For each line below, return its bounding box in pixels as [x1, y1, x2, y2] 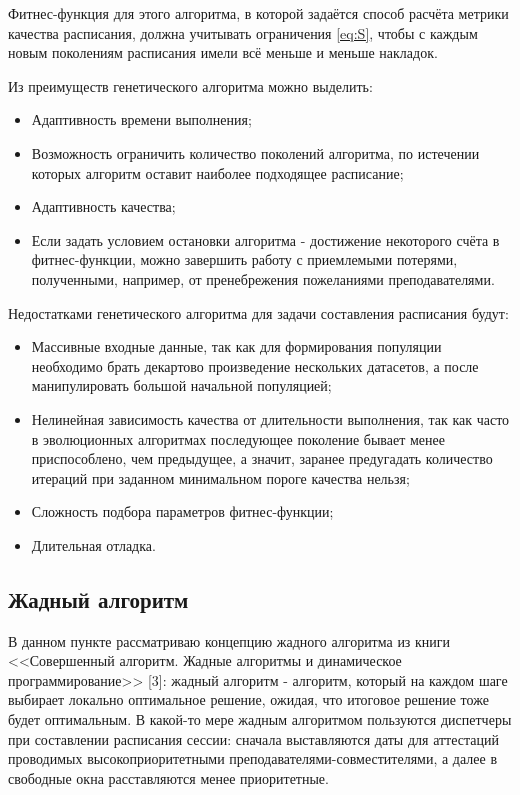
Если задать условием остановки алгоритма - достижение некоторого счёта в [31, 229, 500, 250]
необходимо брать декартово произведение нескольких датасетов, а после [31, 355, 479, 376]
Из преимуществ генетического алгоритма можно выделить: [8, 75, 373, 96]
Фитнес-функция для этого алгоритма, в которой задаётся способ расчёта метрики [8, 3, 509, 23]
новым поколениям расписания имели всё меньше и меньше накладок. [8, 42, 438, 63]
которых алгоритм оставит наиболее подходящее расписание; [31, 162, 404, 183]
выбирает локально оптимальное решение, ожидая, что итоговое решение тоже [8, 689, 489, 710]
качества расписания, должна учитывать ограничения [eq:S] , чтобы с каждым [8, 22, 478, 43]
